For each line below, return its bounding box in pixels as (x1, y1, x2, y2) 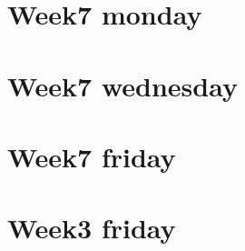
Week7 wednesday (7, 66, 238, 104)
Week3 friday (7, 209, 176, 246)
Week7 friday (7, 137, 176, 175)
